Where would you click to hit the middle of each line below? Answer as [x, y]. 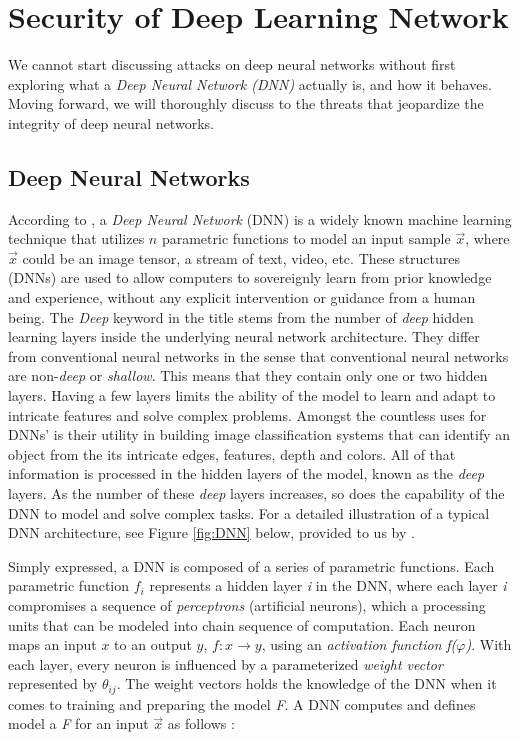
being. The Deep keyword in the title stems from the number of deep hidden [241, 316]
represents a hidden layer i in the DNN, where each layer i [328, 585]
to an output [153, 644]
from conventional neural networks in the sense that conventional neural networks [258, 355]
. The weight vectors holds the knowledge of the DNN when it [306, 683]
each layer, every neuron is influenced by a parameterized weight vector [225, 663]
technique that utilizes [76, 238]
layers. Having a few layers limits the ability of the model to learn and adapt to [252, 395]
